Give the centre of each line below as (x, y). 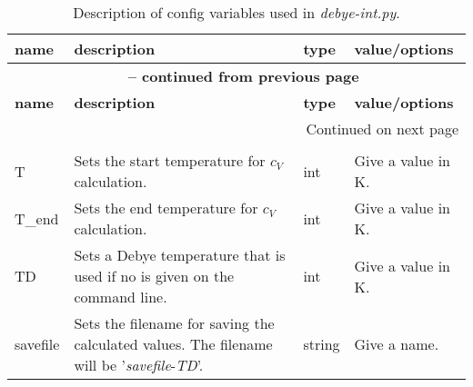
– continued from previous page (243, 76)
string (322, 344)
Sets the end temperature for (166, 208)
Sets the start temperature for (170, 160)
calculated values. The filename (173, 344)
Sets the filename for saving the (174, 323)
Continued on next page (382, 129)
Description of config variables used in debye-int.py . (236, 12)
